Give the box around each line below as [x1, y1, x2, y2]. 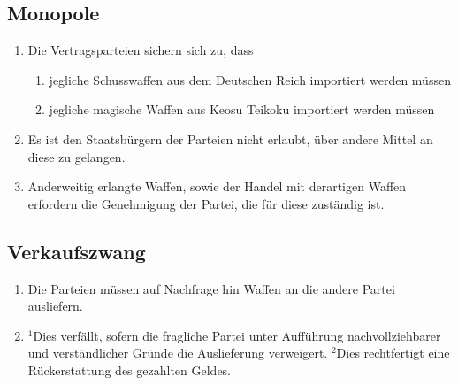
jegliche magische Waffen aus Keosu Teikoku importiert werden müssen [49, 100, 435, 119]
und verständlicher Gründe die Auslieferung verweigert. [27, 343, 328, 362]
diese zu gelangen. [27, 147, 126, 166]
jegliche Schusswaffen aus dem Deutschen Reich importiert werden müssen [49, 70, 451, 89]
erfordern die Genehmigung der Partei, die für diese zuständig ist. [27, 194, 385, 212]
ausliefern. [27, 296, 83, 315]
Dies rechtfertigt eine [336, 343, 450, 362]
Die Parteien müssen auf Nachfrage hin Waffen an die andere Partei [27, 279, 395, 297]
